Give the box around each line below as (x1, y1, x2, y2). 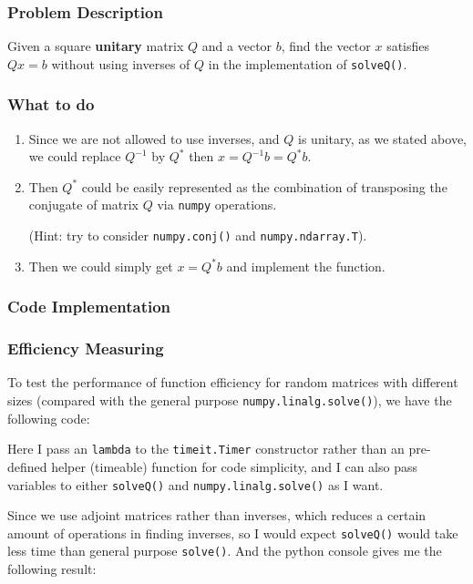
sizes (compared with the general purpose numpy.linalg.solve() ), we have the (7, 391, 452, 410)
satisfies (386, 36, 430, 56)
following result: (7, 559, 97, 579)
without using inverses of (51, 54, 190, 73)
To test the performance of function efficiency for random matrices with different (7, 373, 458, 392)
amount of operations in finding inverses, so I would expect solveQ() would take (7, 523, 458, 542)
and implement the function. (226, 256, 386, 275)
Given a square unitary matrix (7, 36, 184, 56)
